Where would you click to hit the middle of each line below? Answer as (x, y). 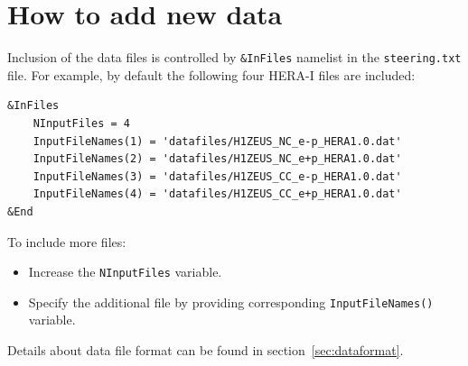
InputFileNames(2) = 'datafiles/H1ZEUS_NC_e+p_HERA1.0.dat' (217, 159)
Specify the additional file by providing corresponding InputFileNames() (231, 302)
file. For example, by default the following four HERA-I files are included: (211, 74)
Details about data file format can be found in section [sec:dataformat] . (206, 350)
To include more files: (67, 241)
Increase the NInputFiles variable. (125, 272)
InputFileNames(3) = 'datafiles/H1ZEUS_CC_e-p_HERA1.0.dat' (217, 176)
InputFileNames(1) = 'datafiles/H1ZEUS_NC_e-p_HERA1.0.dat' (217, 141)
